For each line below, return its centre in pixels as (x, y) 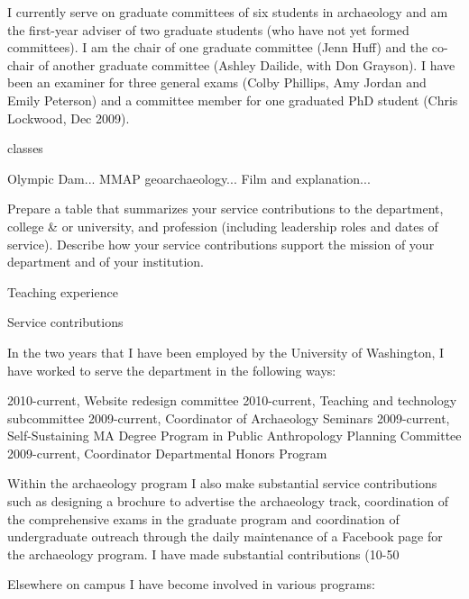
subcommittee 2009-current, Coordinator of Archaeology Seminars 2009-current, (229, 417)
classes (25, 148)
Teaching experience (63, 291)
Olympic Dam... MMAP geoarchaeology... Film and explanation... (189, 178)
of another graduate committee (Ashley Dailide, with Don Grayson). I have (247, 64)
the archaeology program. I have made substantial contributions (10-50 (203, 554)
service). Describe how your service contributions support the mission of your (221, 244)
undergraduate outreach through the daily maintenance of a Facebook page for (225, 536)
